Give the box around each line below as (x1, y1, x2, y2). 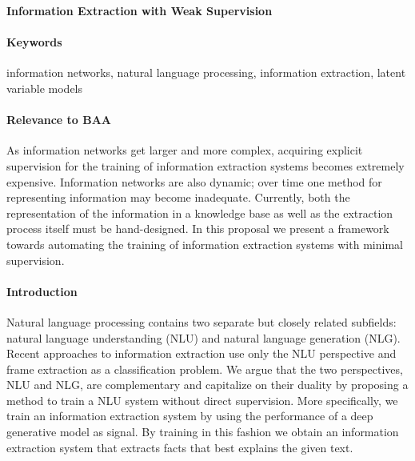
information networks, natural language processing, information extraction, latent (6, 64, 406, 81)
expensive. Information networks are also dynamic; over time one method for (6, 173, 382, 190)
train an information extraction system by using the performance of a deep (6, 407, 373, 424)
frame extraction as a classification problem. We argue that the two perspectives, (6, 360, 403, 377)
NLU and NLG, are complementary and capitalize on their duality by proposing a (6, 376, 409, 393)
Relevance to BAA (6, 111, 112, 128)
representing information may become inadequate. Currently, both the (6, 189, 350, 206)
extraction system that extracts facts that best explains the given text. (6, 439, 353, 455)
